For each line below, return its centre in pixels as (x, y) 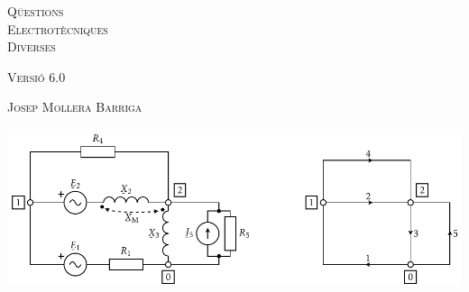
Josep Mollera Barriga (75, 107)
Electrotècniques (58, 28)
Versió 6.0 (37, 76)
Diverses (32, 46)
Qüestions (36, 11)
